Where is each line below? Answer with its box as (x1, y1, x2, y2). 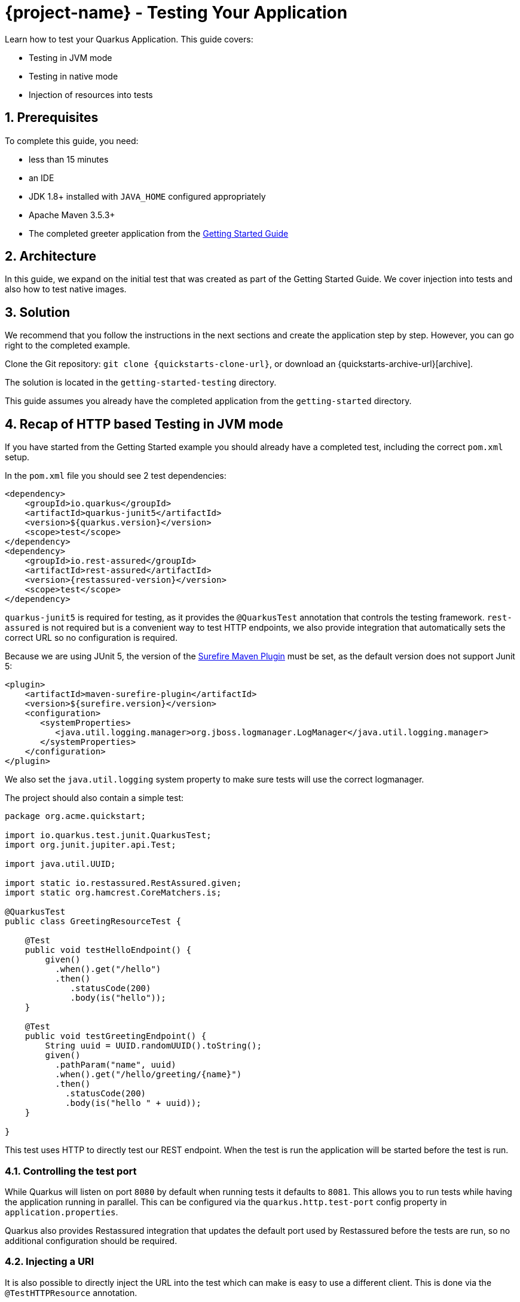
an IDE (29, 172, 54, 183)
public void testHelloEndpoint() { (25, 945, 191, 955)
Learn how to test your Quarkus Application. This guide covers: (5, 33, 253, 44)
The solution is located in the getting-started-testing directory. (5, 377, 277, 388)
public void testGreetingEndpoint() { (25, 1031, 207, 1041)
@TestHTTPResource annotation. (5, 1287, 137, 1298)
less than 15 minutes (29, 154, 109, 164)
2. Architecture (5, 249, 97, 264)
